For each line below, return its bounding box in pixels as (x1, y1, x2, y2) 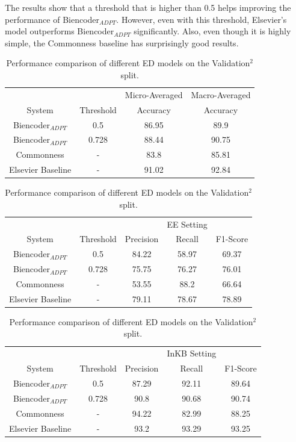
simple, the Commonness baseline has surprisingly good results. (5, 36, 239, 49)
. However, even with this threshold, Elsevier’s (116, 13, 287, 25)
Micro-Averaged (125, 88, 183, 101)
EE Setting (167, 217, 208, 230)
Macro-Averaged (191, 88, 251, 101)
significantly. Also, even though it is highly (134, 25, 291, 37)
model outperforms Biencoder (5, 25, 114, 37)
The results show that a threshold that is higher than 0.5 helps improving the (5, 1, 291, 13)
